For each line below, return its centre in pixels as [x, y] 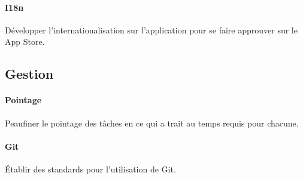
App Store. [25, 41]
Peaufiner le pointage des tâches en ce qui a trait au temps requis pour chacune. [152, 123]
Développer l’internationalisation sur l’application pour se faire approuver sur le [151, 30]
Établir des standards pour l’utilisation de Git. [90, 169]
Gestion [29, 74]
